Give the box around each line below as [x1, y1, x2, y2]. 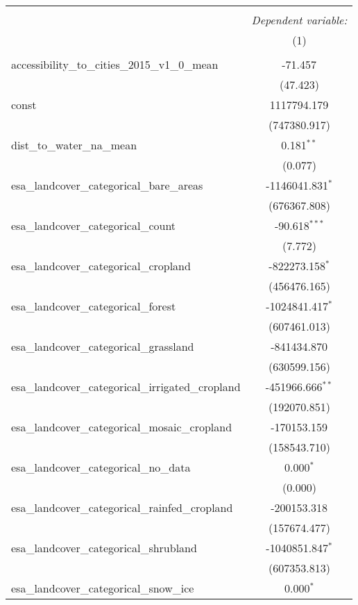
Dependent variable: [251, 12, 348, 28]
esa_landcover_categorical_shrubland [11, 540, 197, 556]
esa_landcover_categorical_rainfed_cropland [11, 499, 233, 515]
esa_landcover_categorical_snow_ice [11, 580, 194, 596]
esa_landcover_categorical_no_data [11, 459, 191, 475]
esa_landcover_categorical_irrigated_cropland [11, 379, 241, 395]
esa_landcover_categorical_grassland [11, 338, 194, 354]
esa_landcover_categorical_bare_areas [11, 177, 203, 193]
